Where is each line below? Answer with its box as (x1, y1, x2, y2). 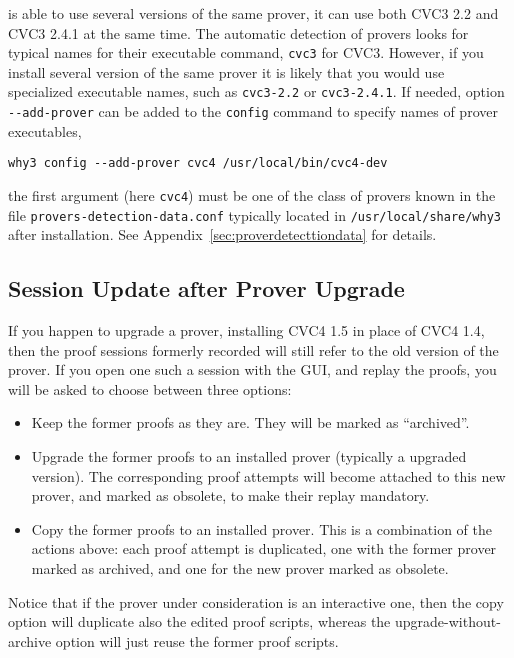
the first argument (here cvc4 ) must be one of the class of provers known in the (8, 185, 496, 205)
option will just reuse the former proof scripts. (55, 630, 339, 651)
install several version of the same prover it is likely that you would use (8, 61, 445, 82)
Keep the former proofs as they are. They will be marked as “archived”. (31, 412, 470, 433)
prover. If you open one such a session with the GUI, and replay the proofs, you (8, 359, 497, 380)
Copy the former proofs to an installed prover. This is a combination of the (31, 518, 492, 539)
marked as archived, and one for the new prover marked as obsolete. (31, 558, 449, 579)
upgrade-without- (394, 611, 501, 632)
